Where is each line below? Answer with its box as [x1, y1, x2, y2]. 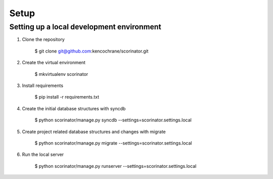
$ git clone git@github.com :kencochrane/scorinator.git [34, 48, 149, 54]
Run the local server [22, 152, 64, 158]
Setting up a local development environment [9, 22, 161, 31]
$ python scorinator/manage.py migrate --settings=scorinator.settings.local [34, 140, 192, 146]
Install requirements [22, 82, 63, 88]
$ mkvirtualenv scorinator [34, 71, 88, 77]
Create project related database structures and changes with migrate [22, 128, 166, 135]
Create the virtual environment [22, 60, 86, 66]
